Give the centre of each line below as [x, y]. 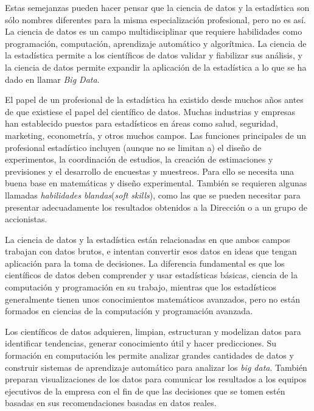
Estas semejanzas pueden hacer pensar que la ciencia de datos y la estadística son [157, 7]
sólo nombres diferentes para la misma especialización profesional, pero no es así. [155, 19]
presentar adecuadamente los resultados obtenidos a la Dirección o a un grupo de [156, 207]
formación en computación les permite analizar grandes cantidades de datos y [149, 355]
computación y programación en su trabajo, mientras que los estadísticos [141, 287]
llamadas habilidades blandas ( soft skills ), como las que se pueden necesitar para [153, 195]
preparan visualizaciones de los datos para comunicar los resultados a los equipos [156, 379]
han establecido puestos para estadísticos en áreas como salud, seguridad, [141, 123]
